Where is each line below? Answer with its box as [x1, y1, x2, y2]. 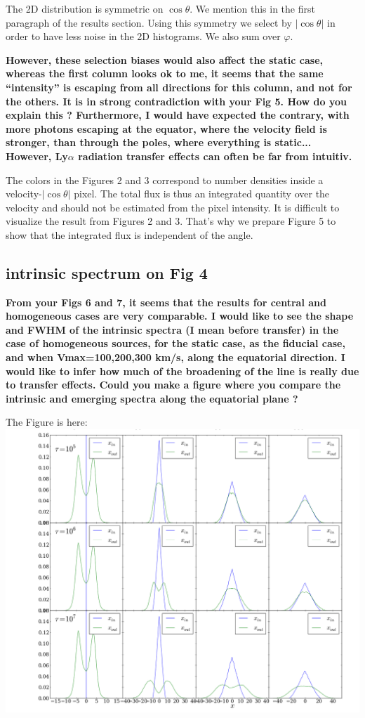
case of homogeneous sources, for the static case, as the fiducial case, [6, 336, 345, 351]
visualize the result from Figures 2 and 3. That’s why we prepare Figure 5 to [6, 214, 336, 228]
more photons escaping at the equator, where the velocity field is [6, 121, 327, 136]
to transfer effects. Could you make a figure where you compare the [6, 377, 341, 392]
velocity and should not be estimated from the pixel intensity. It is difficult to [6, 200, 340, 214]
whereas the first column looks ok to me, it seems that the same [6, 66, 324, 81]
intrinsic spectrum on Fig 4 [6, 261, 208, 283]
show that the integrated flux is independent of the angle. [6, 227, 253, 242]
